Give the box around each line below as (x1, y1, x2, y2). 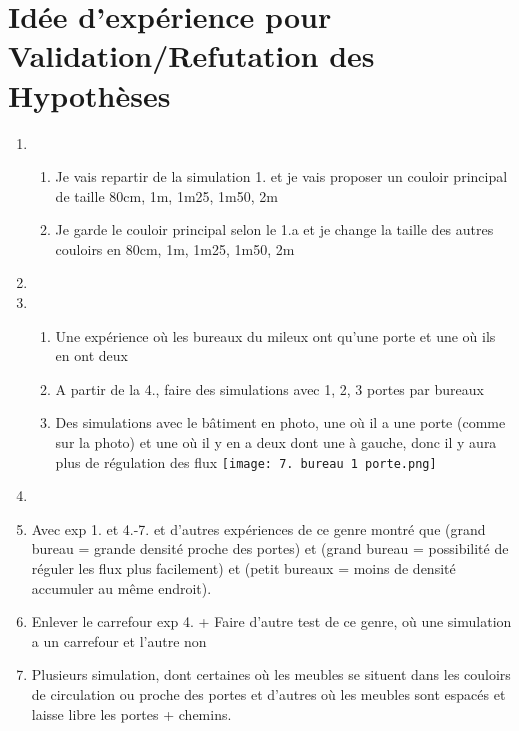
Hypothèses (8, 74, 171, 115)
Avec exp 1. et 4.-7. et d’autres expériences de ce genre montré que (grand (31, 518, 486, 539)
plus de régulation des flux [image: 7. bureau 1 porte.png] (55, 451, 437, 472)
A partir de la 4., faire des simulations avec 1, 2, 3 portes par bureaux (55, 378, 484, 399)
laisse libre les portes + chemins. (31, 703, 232, 724)
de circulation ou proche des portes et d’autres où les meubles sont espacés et (31, 684, 506, 705)
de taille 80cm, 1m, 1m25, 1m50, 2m (55, 185, 278, 206)
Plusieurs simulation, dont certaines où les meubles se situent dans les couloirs (31, 664, 511, 685)
